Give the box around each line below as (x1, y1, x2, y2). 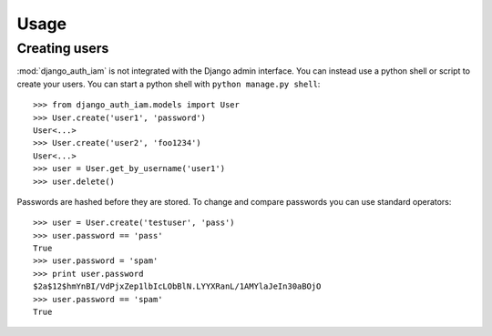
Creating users (16, 40, 109, 56)
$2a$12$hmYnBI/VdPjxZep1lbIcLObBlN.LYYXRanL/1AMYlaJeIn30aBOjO (33, 281, 322, 291)
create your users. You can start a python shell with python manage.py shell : (16, 78, 321, 89)
